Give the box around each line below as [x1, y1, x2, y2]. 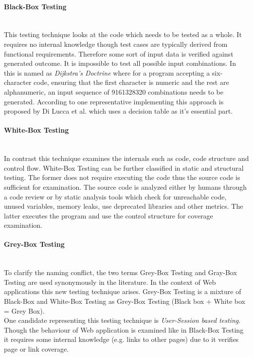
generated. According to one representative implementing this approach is [4, 96, 224, 106]
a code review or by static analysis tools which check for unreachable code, [4, 191, 227, 201]
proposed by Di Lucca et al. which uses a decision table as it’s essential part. [4, 106, 233, 116]
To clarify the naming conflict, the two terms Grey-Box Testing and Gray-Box [4, 267, 237, 278]
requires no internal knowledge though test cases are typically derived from [4, 39, 228, 49]
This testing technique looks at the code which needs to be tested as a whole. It [4, 29, 242, 40]
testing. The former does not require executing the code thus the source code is [4, 172, 240, 182]
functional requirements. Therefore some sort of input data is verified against [4, 48, 234, 59]
